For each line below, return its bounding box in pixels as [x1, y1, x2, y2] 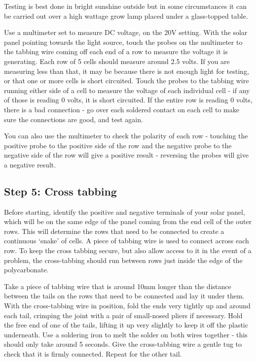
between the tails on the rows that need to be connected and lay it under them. [4, 291, 245, 301]
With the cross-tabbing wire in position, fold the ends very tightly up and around [4, 300, 251, 311]
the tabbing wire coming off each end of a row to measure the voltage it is [4, 46, 228, 57]
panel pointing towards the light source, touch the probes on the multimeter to [4, 36, 243, 47]
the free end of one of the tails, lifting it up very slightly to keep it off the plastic [4, 320, 248, 330]
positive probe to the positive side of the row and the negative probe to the [4, 140, 232, 150]
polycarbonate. [4, 264, 49, 275]
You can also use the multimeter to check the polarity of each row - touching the [4, 131, 248, 141]
